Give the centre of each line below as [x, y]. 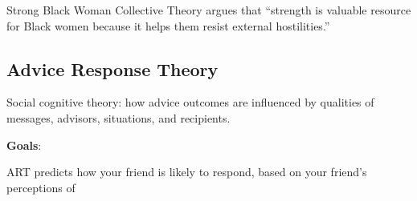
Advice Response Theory [112, 68]
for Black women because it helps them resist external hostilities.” [168, 25]
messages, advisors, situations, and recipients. [119, 117]
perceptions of [41, 187]
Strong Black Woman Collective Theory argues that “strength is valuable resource [209, 10]
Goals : [24, 145]
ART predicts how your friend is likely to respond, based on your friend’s [187, 172]
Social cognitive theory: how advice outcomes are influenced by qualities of [190, 102]
